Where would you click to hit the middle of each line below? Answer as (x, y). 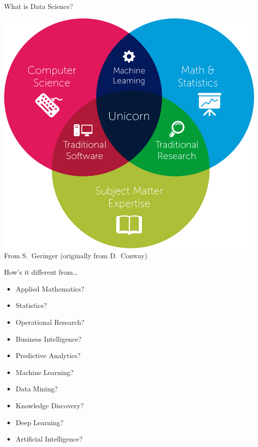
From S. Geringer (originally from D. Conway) (76, 255)
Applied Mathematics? (50, 288)
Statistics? (31, 305)
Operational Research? (50, 322)
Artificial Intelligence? (49, 439)
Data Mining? (37, 389)
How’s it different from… (41, 272)
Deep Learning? (39, 422)
